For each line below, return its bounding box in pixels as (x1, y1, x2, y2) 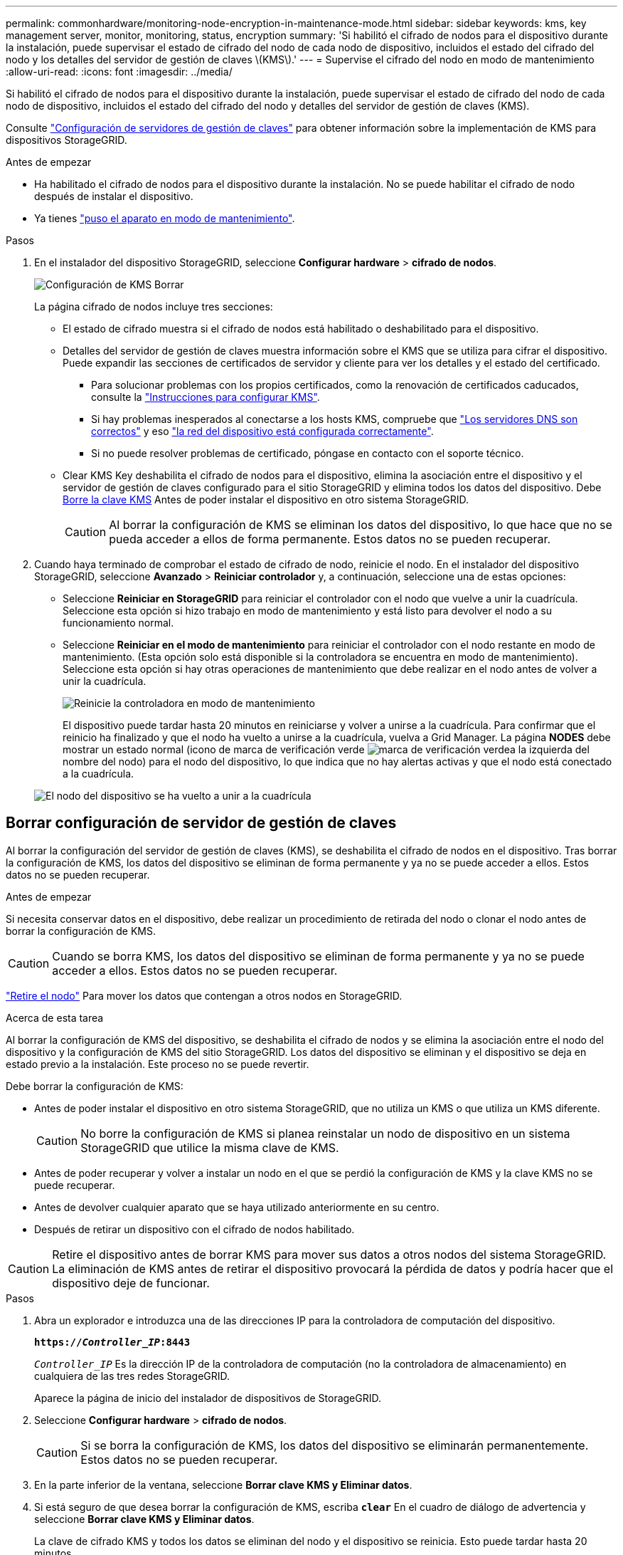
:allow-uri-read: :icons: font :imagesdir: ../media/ (6, 66, 233, 78)
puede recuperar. (34, 1178, 115, 1191)
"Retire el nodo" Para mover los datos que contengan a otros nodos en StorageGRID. (6, 989, 403, 1002)
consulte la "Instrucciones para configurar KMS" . (91, 391, 320, 403)
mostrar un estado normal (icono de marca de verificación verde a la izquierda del (63, 743, 590, 755)
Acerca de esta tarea (6, 1011, 104, 1024)
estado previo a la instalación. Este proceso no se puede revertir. (6, 1057, 309, 1070)
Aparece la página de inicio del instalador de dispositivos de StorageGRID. (34, 1391, 381, 1404)
